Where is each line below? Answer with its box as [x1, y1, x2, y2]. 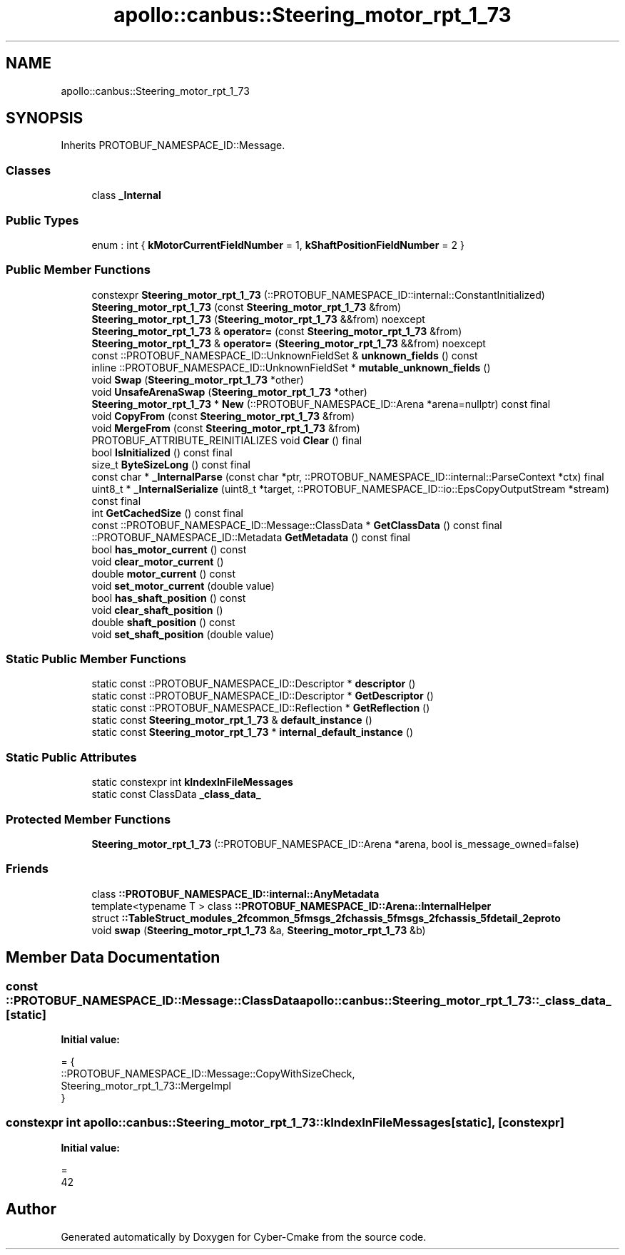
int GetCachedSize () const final [91, 506, 243, 519]
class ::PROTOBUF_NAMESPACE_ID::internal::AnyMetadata [91, 887, 380, 900]
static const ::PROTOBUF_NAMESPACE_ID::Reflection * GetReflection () [91, 702, 430, 714]
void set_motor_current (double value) [91, 579, 275, 592]
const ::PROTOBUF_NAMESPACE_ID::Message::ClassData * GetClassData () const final [91, 518, 502, 531]
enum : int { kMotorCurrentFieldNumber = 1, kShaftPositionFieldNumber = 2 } [91, 238, 464, 251]
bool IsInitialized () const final [91, 446, 233, 459]
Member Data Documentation [6, 948, 220, 967]
